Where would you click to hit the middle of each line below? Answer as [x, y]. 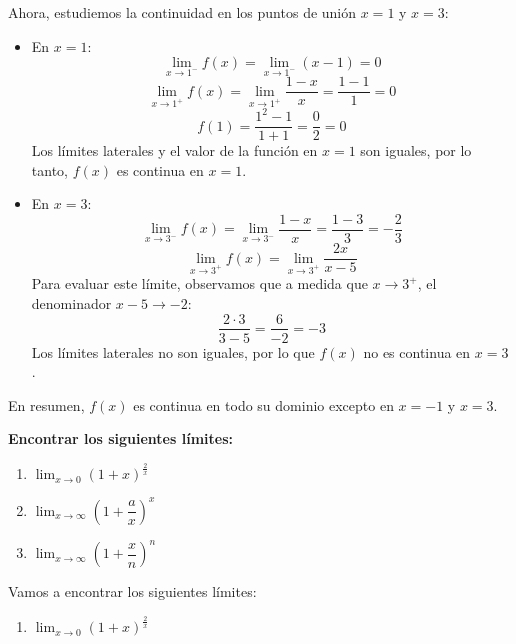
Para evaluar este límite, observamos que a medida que [199, 283]
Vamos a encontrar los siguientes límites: [132, 591]
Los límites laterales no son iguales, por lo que [173, 351]
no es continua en [417, 351]
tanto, [49, 169]
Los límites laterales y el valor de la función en [174, 150]
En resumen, [46, 404]
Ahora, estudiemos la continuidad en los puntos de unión [182, 12]
